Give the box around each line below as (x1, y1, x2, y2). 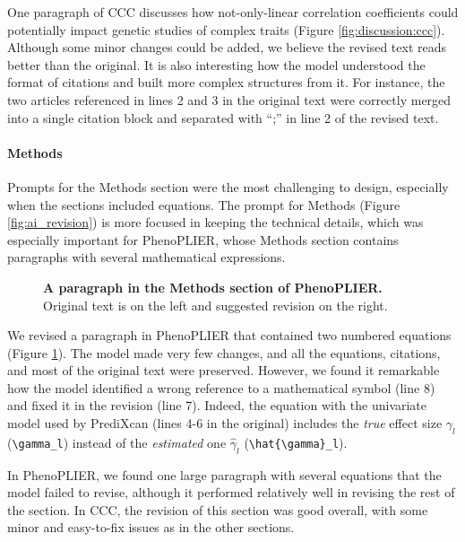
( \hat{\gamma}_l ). (244, 433, 348, 451)
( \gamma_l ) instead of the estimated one (7, 433, 227, 451)
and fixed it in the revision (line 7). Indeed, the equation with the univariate (7, 396, 427, 415)
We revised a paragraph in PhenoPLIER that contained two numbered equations (7, 326, 452, 345)
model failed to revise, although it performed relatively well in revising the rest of (7, 483, 455, 502)
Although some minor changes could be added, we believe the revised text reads (7, 38, 446, 57)
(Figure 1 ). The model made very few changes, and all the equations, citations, (7, 343, 441, 362)
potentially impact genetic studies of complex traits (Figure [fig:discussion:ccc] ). (7, 20, 445, 39)
